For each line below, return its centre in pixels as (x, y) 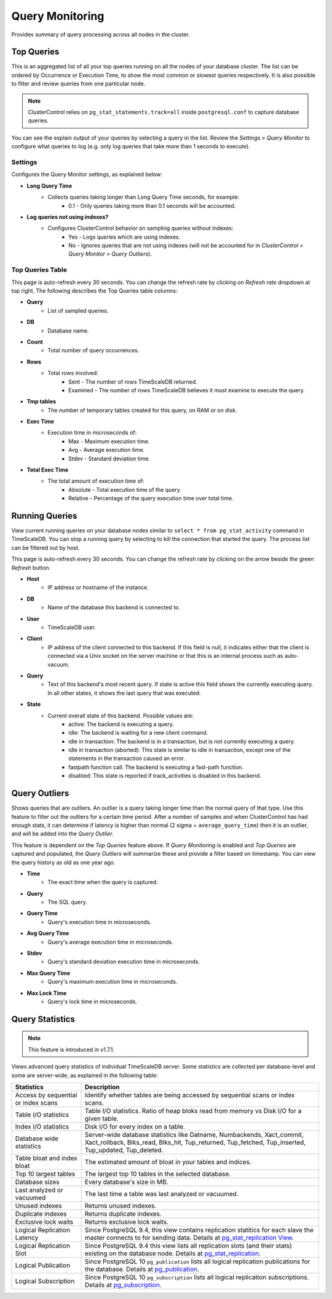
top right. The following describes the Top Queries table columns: (94, 290)
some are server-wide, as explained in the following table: (85, 1075)
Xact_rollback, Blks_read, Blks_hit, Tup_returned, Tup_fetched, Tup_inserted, (195, 1142)
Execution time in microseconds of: (92, 433)
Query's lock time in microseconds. (93, 1001)
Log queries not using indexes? (68, 217)
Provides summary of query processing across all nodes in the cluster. (101, 34)
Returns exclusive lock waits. (127, 1222)
